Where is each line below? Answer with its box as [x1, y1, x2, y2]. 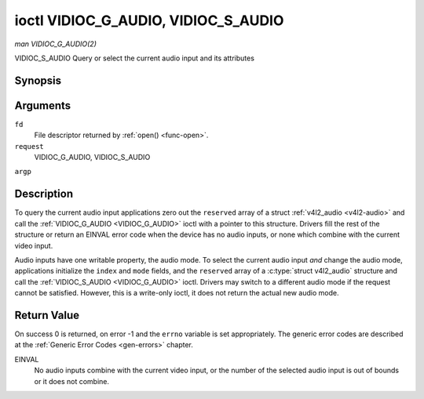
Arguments [14, 99, 71, 112]
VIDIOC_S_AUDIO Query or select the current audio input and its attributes [14, 53, 255, 63]
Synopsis [14, 74, 62, 87]
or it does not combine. [34, 376, 110, 386]
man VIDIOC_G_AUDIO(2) [14, 39, 97, 49]
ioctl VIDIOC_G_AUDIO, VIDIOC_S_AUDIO [14, 12, 284, 29]
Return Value [14, 308, 80, 321]
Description [14, 187, 74, 201]
